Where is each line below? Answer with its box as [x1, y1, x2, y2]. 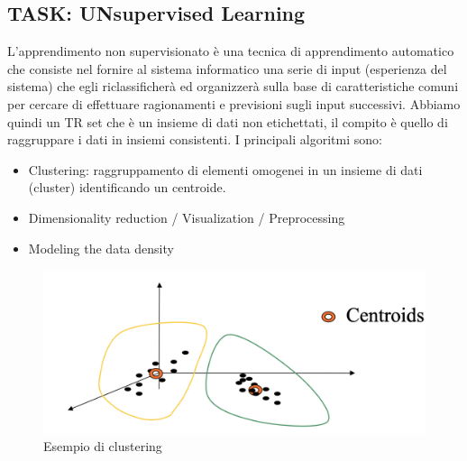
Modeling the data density [28, 238, 174, 257]
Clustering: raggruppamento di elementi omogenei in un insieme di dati [28, 160, 423, 179]
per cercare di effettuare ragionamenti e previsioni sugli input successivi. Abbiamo [7, 94, 461, 113]
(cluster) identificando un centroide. [28, 178, 226, 197]
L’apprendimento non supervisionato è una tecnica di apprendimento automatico [7, 41, 454, 60]
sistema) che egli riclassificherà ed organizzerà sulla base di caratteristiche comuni [7, 77, 459, 96]
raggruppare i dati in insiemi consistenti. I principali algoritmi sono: [7, 130, 382, 149]
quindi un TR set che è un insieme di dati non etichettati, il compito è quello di [7, 112, 448, 131]
